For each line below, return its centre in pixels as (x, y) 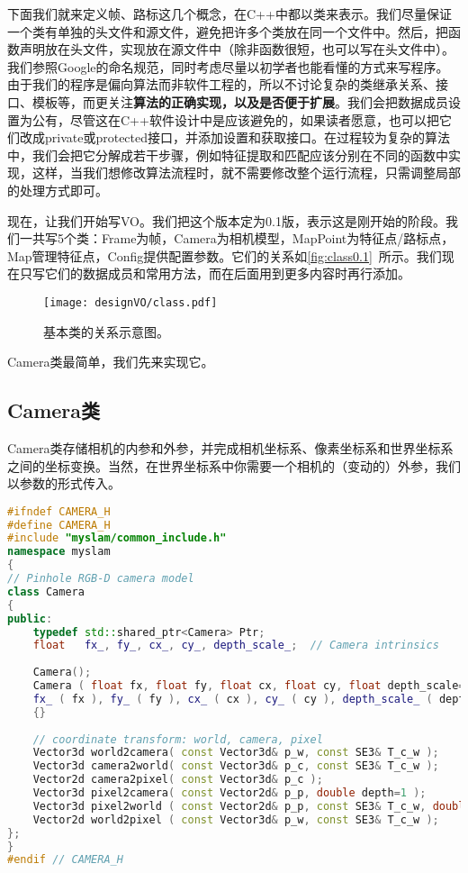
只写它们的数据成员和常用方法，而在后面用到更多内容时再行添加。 (215, 273)
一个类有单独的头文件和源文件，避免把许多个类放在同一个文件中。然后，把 (228, 31)
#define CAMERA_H (59, 525)
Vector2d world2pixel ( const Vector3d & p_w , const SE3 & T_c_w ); (236, 819)
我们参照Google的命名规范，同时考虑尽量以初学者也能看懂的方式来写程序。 (228, 66)
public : (30, 618)
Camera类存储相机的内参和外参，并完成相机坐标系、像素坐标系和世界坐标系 (230, 447)
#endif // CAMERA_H (65, 860)
